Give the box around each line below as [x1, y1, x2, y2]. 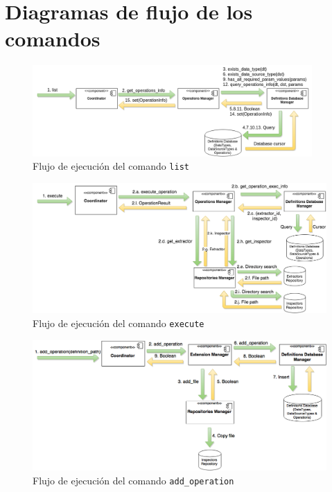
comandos [5, 24, 101, 53]
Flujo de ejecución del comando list [33, 159, 189, 173]
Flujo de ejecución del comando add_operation [33, 473, 234, 487]
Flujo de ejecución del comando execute [33, 315, 204, 330]
